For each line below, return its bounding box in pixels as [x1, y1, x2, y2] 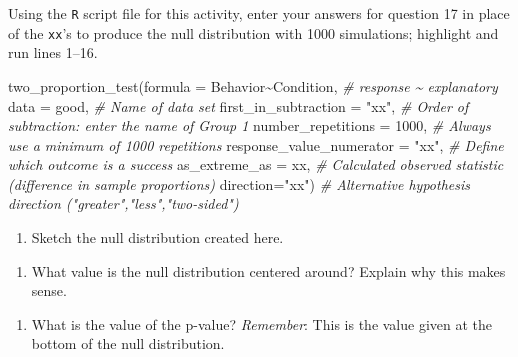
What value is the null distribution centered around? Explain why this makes [31, 260, 506, 281]
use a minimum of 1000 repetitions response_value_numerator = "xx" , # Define [8, 134, 504, 155]
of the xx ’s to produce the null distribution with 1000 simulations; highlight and [8, 22, 499, 43]
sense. [31, 280, 67, 301]
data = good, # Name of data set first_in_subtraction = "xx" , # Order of [8, 95, 469, 116]
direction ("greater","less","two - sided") [8, 193, 239, 214]
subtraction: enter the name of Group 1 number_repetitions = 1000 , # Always [8, 115, 491, 136]
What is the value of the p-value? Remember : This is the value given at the [31, 313, 493, 334]
